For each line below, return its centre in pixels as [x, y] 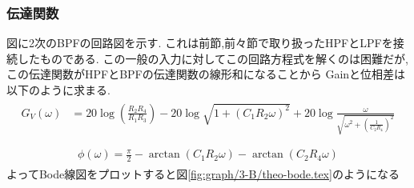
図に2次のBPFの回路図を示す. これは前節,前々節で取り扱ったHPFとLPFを [200, 43]
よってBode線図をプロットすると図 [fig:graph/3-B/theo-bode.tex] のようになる [203, 174]
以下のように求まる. [58, 90]
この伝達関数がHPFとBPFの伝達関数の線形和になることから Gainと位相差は [206, 74]
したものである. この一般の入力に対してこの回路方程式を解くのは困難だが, [213, 58]
